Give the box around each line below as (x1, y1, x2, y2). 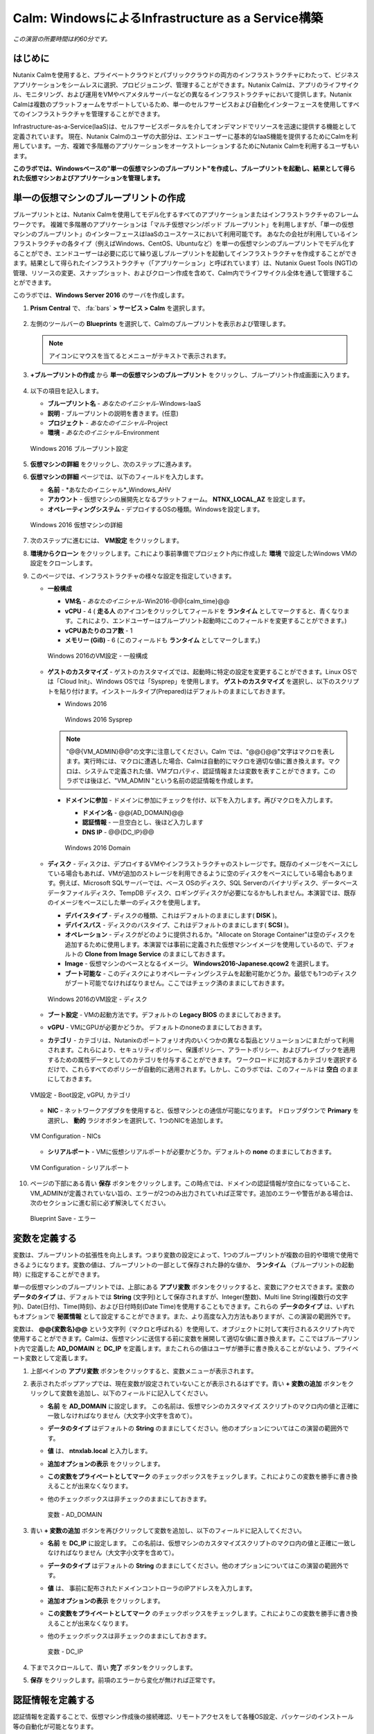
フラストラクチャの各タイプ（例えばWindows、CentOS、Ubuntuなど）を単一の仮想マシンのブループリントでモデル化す (12, 239, 355, 248)
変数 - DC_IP (47, 1647, 83, 1656)
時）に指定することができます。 (12, 1270, 104, 1278)
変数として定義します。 (24, 1354, 91, 1362)
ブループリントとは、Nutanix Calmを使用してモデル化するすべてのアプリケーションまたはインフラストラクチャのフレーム (12, 210, 359, 218)
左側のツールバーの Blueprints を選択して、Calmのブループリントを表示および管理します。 (30, 320, 290, 328)
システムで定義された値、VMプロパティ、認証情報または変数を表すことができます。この (84, 766, 336, 775)
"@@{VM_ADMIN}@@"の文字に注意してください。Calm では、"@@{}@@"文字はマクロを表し (66, 748, 335, 756)
